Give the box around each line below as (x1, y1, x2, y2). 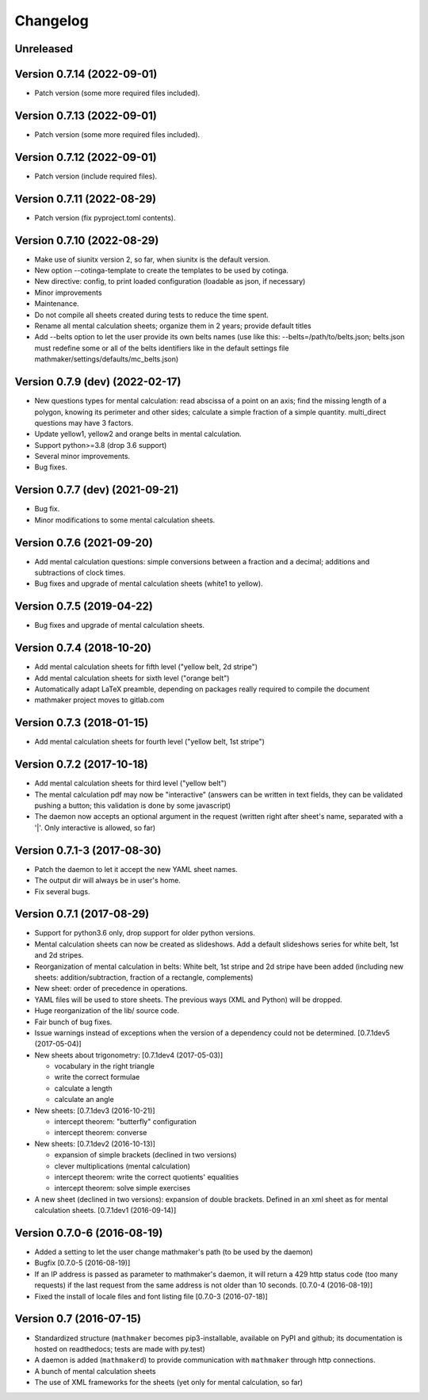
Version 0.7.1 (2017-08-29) (14, 908, 150, 921)
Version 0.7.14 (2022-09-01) (14, 67, 158, 81)
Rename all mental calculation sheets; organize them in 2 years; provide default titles (34, 321, 312, 331)
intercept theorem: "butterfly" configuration (54, 1117, 197, 1127)
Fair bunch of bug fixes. (34, 1017, 113, 1027)
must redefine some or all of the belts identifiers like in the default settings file (34, 343, 289, 353)
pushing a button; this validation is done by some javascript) (34, 801, 231, 810)
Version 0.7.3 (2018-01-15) (14, 716, 149, 729)
